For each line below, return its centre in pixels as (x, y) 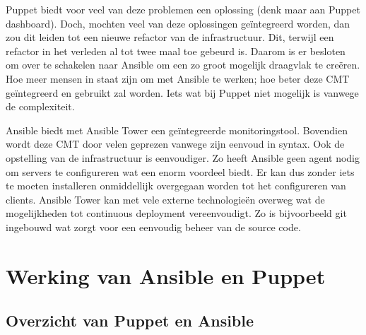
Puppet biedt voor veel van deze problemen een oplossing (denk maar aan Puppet (183, 9)
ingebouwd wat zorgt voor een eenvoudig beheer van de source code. (153, 227)
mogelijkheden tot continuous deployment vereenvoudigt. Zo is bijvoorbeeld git (176, 213)
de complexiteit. (40, 106)
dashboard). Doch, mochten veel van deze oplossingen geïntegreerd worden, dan (178, 23)
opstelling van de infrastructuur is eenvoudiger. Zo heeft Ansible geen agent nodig (183, 157)
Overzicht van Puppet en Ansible (130, 321)
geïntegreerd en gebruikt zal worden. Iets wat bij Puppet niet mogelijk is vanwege (182, 92)
